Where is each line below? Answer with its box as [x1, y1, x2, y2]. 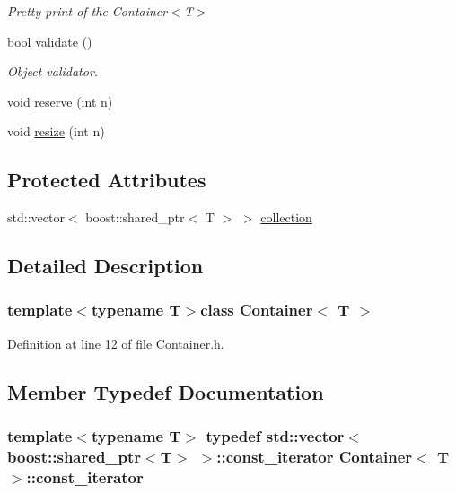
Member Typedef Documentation [7, 377, 324, 405]
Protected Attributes [7, 166, 206, 194]
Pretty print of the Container [7, 2, 168, 20]
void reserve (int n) [7, 91, 113, 110]
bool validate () [7, 31, 92, 50]
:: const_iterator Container [216, 445, 413, 467]
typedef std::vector [206, 425, 345, 447]
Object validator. [7, 62, 99, 81]
